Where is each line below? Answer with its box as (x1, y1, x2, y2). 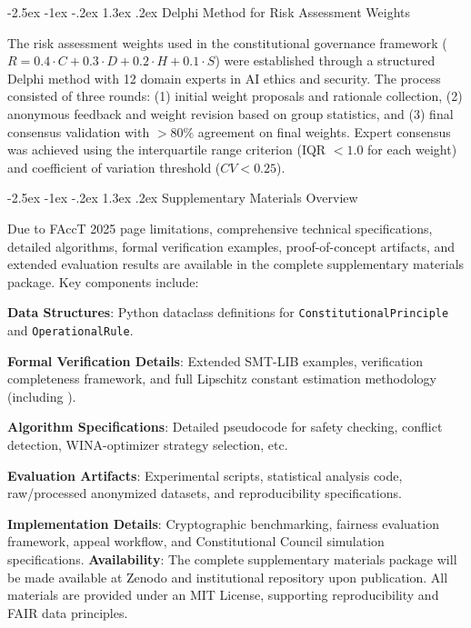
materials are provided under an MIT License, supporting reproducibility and (7, 585, 439, 604)
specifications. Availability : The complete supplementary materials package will (7, 549, 457, 568)
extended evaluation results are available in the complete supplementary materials (7, 254, 465, 274)
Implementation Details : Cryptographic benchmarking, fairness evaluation (7, 513, 439, 533)
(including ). (7, 386, 76, 405)
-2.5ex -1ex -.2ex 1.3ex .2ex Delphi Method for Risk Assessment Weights (7, 3, 411, 21)
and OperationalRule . (7, 320, 134, 339)
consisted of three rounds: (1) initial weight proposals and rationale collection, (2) (7, 86, 463, 105)
